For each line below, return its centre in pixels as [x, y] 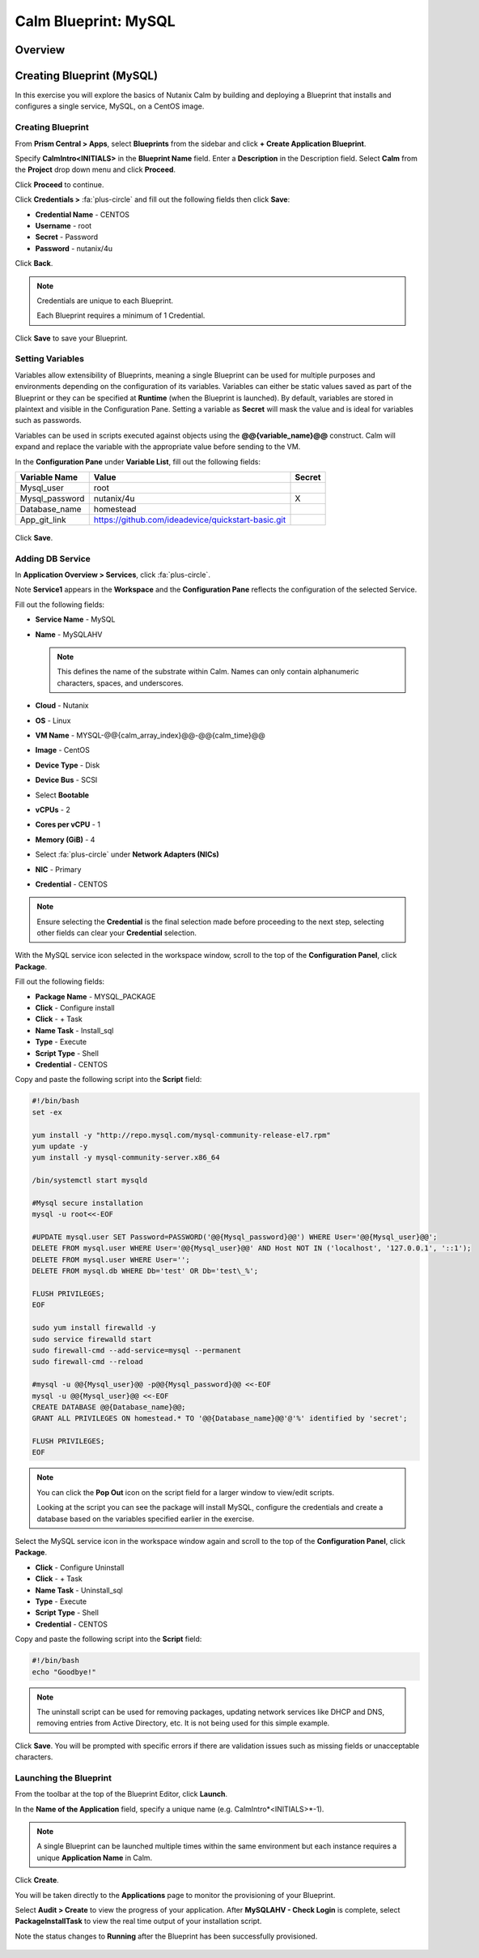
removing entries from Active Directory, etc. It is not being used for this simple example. [183, 1723]
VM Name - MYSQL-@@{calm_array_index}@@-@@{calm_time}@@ [150, 735]
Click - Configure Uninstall [80, 1567]
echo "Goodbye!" [64, 1672]
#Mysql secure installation [87, 1203]
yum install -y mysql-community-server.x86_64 [126, 1158]
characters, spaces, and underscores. [120, 683]
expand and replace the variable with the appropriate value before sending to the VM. [158, 447]
